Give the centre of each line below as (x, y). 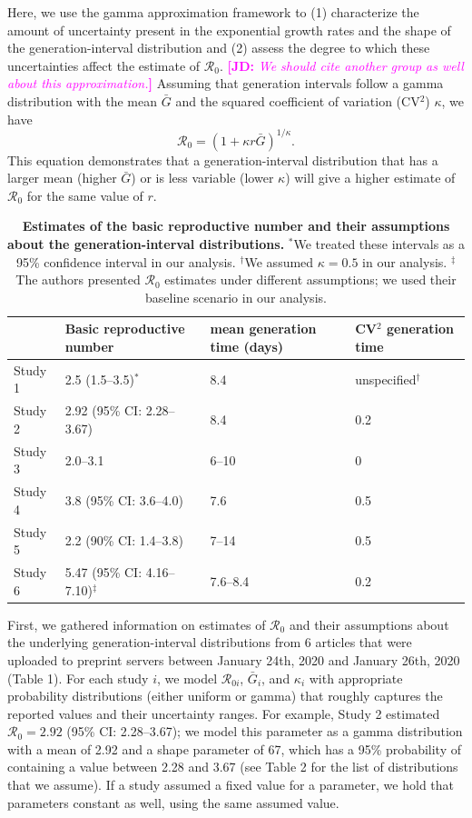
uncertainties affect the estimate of (104, 65)
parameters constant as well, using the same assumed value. (173, 802)
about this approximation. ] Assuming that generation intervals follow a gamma (226, 83)
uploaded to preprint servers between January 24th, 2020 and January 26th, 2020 (234, 659)
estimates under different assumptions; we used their (310, 279)
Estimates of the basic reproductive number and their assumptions (236, 226)
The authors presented (78, 279)
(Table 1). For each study (78, 678)
